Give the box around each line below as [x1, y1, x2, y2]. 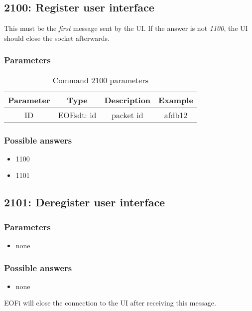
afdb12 [164, 109, 188, 121]
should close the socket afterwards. [4, 32, 110, 43]
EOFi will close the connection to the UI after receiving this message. [4, 298, 216, 308]
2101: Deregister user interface [4, 194, 165, 210]
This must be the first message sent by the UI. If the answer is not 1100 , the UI [4, 23, 248, 33]
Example [158, 94, 193, 106]
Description [104, 94, 151, 106]
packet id [111, 109, 143, 121]
